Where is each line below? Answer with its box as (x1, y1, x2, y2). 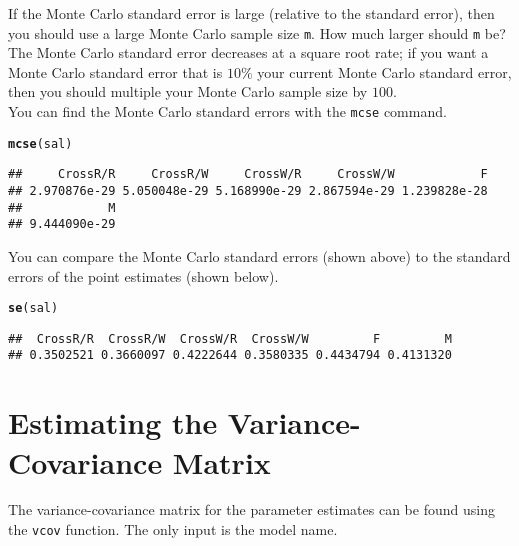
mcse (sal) (8, 136, 73, 151)
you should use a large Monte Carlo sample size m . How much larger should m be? (8, 22, 506, 43)
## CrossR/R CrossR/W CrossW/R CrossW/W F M (8, 331, 452, 346)
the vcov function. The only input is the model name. (8, 519, 338, 540)
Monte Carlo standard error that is (8, 61, 223, 82)
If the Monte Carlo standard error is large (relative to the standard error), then (8, 3, 495, 23)
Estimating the (8, 402, 218, 443)
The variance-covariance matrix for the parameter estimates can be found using (8, 499, 495, 520)
